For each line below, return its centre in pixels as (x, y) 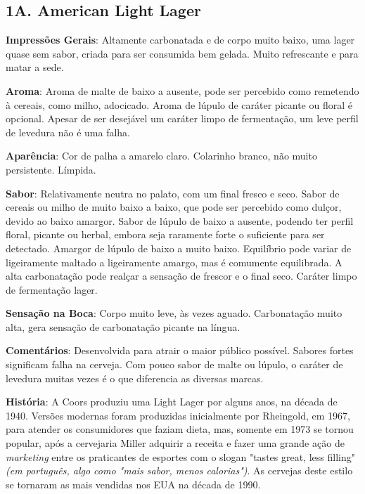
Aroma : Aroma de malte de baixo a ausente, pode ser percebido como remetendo (182, 90)
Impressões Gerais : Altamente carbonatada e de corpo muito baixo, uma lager (180, 40)
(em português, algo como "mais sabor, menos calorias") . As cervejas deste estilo (179, 470)
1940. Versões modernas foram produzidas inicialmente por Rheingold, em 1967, (178, 415)
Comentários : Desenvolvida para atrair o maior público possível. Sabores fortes (180, 350)
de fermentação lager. (52, 289)
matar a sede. (35, 67)
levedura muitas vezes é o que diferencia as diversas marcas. (135, 378)
